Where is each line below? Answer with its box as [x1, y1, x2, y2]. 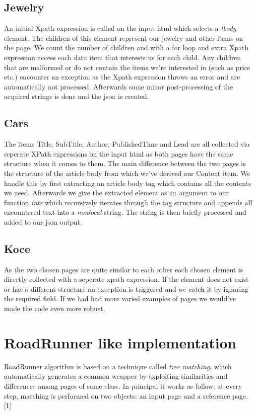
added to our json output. [4, 216, 82, 227]
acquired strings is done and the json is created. [4, 91, 149, 101]
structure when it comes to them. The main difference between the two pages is [4, 158, 246, 168]
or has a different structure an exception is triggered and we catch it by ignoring [4, 283, 249, 294]
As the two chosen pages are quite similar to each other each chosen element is [4, 264, 243, 274]
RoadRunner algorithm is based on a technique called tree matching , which [4, 361, 232, 371]
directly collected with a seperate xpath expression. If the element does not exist [4, 274, 249, 284]
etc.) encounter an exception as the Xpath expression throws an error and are [4, 72, 240, 82]
